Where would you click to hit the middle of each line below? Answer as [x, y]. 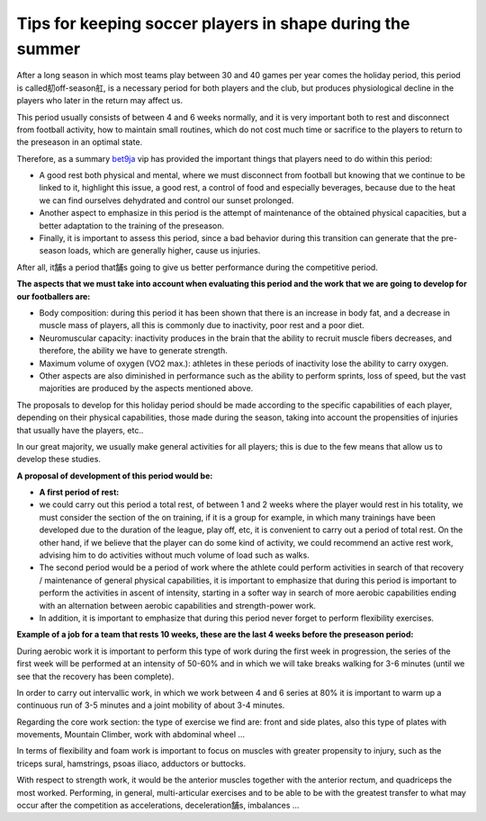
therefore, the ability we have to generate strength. [134, 351]
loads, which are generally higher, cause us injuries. [164, 251]
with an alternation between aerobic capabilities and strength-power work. [178, 605]
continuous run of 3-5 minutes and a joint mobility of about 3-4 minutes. [151, 705]
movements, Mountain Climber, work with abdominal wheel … [131, 735]
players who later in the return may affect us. [100, 101]
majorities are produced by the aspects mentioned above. [146, 388]
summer [49, 49]
